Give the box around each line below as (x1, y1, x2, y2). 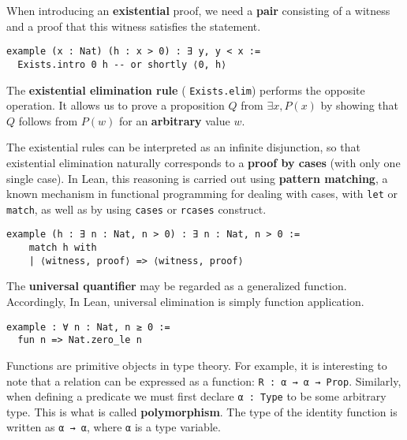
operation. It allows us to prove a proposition (6, 97, 225, 114)
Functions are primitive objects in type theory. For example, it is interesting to (6, 356, 387, 373)
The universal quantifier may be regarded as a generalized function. (6, 278, 347, 294)
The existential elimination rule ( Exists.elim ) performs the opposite (6, 81, 365, 98)
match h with (28, 242, 97, 254)
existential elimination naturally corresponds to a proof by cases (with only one (6, 154, 401, 170)
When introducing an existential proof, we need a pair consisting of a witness (6, 2, 390, 18)
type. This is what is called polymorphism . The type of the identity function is (6, 403, 398, 419)
